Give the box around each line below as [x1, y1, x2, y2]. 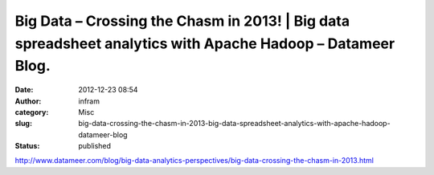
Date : [14, 85, 34, 95]
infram [78, 96, 100, 106]
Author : [14, 96, 42, 106]
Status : [14, 141, 40, 151]
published [78, 141, 112, 151]
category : [14, 107, 49, 116]
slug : [14, 119, 32, 128]
